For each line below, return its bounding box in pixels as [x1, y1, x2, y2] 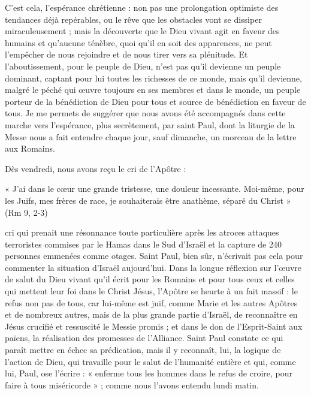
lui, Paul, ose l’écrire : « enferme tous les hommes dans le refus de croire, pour [5, 367, 293, 379]
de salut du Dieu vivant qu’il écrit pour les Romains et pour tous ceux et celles [5, 273, 295, 285]
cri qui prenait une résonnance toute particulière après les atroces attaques [5, 226, 279, 239]
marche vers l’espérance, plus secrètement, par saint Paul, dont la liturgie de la [5, 118, 295, 131]
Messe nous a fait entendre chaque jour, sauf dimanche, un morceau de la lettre [5, 130, 297, 143]
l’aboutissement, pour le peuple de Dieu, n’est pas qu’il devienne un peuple [5, 59, 281, 72]
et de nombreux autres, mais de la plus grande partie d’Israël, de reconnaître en [5, 308, 298, 321]
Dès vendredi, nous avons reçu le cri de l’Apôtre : [5, 162, 186, 174]
